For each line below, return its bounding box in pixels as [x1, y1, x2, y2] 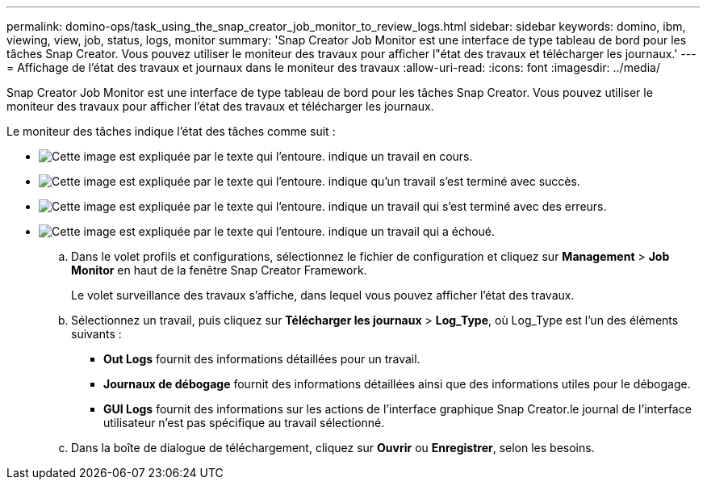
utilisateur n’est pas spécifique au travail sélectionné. [103, 416, 385, 429]
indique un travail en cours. [328, 149, 473, 163]
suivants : [71, 327, 122, 341]
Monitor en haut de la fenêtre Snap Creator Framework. [71, 263, 367, 277]
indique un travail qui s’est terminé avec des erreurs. [328, 199, 607, 213]
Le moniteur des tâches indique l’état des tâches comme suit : [6, 124, 336, 138]
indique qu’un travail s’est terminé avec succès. [328, 174, 580, 188]
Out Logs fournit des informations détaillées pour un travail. [103, 352, 420, 366]
